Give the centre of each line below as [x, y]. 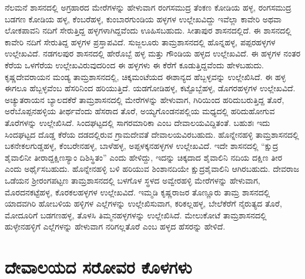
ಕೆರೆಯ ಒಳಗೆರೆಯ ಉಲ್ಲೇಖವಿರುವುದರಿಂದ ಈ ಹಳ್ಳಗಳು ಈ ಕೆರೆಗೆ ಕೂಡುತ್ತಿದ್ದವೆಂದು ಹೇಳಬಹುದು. [134, 64]
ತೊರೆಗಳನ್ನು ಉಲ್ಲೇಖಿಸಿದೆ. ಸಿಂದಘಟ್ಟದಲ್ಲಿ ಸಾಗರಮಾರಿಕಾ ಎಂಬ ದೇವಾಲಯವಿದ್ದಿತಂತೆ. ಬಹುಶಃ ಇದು [138, 122]
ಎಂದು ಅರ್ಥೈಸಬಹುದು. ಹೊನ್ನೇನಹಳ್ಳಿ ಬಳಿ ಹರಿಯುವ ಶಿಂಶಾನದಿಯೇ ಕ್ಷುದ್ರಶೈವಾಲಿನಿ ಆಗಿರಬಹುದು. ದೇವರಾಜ [152, 169]
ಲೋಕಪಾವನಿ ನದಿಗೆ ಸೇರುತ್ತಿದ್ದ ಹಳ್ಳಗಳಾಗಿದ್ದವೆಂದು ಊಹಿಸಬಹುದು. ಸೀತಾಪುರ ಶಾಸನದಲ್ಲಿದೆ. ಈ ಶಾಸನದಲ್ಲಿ [148, 30]
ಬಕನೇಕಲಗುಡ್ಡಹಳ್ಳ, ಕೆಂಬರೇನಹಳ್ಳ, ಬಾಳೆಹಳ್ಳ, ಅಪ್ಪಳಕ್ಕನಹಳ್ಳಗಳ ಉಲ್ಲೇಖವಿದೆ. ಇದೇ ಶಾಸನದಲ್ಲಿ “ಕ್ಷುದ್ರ [142, 146]
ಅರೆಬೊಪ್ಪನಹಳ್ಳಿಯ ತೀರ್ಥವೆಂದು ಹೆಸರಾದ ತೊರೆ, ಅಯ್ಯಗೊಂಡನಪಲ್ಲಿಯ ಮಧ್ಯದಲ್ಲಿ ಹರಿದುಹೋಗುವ [140, 111]
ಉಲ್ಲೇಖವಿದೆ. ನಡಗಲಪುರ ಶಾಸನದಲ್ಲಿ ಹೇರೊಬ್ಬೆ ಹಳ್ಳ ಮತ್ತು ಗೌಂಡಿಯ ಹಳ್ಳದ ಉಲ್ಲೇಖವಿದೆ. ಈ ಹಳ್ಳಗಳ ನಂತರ [153, 53]
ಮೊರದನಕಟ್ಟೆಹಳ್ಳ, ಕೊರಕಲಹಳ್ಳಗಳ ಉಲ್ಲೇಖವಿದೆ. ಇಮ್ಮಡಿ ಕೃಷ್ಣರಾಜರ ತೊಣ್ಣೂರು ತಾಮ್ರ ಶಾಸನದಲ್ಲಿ [138, 192]
